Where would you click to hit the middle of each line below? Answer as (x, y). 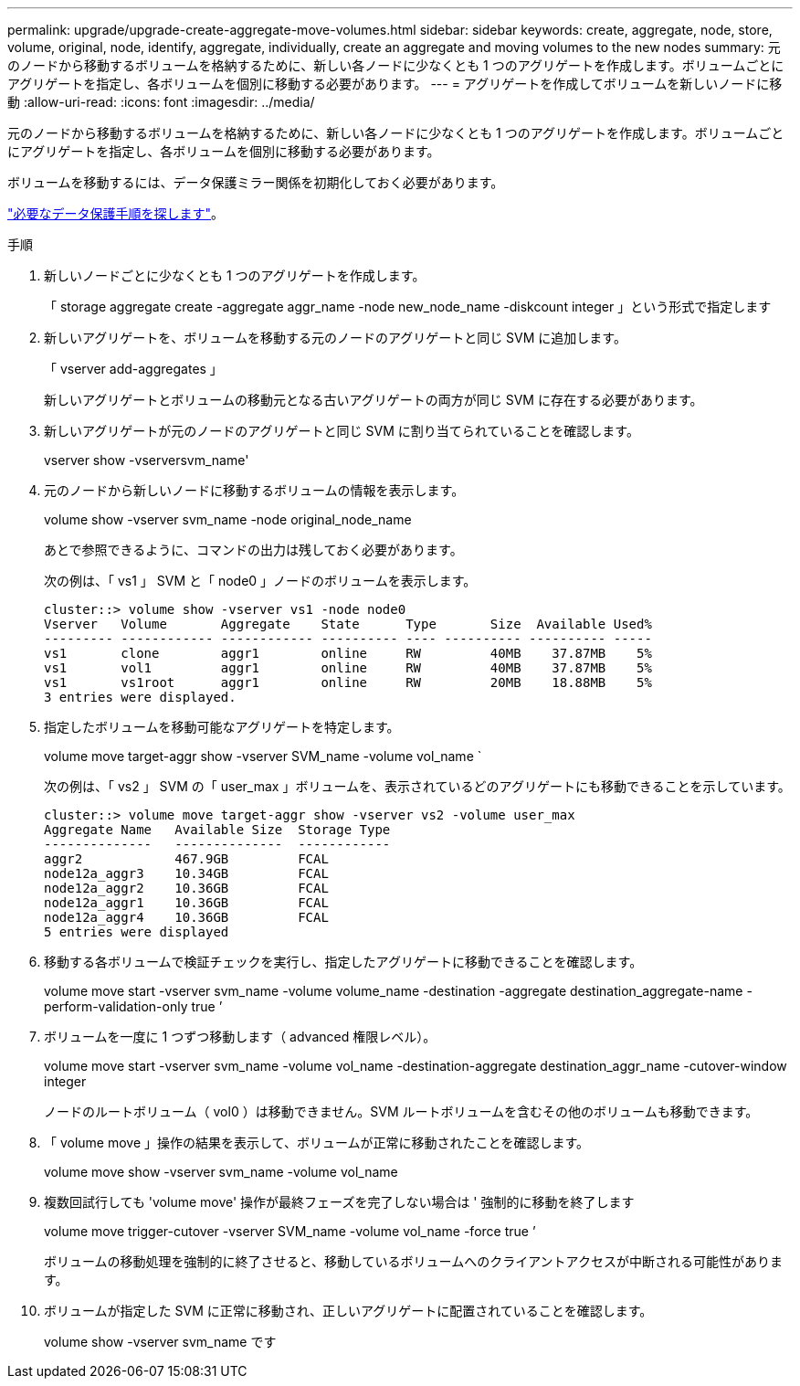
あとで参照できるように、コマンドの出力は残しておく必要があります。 (253, 550)
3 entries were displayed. (140, 697)
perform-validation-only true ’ (133, 1006)
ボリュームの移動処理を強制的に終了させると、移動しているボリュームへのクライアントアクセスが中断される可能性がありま (413, 1261)
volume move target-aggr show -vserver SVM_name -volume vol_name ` (263, 756)
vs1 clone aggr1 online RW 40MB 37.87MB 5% (348, 653)
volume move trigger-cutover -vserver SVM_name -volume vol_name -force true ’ (290, 1231)
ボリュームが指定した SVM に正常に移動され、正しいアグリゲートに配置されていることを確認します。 (348, 1311)
